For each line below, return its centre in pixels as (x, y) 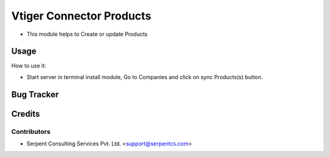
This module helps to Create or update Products (87, 34)
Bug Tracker (35, 94)
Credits (26, 113)
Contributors (31, 131)
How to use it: (29, 66)
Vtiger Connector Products (81, 16)
